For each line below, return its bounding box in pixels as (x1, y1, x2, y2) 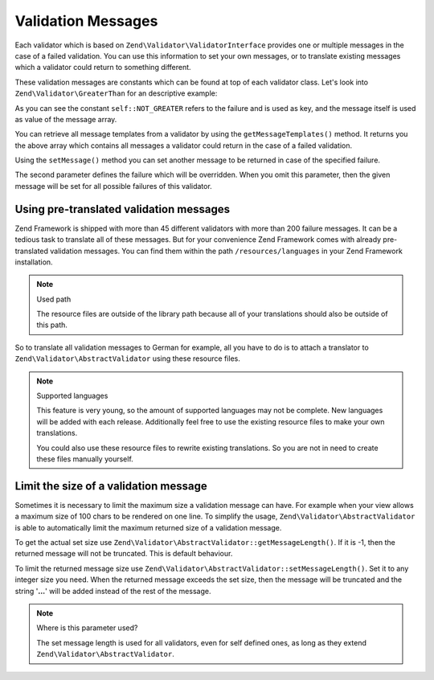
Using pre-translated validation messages (14, 202, 231, 216)
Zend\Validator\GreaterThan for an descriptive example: (14, 88, 218, 98)
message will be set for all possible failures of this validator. (14, 181, 212, 190)
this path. (36, 320, 68, 330)
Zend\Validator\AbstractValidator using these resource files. (14, 354, 240, 363)
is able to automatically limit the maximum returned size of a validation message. (14, 522, 282, 532)
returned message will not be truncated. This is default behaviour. (14, 549, 233, 559)
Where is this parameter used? (36, 623, 138, 633)
